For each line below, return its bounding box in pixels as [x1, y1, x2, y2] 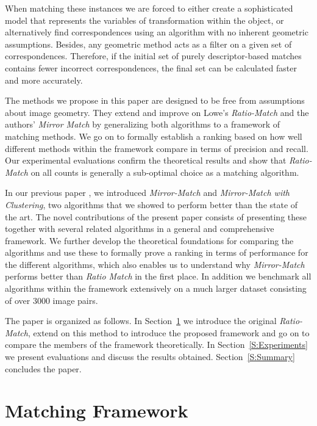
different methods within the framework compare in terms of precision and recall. [5, 142, 308, 154]
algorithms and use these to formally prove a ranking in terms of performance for [5, 246, 308, 259]
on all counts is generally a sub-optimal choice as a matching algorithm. [30, 165, 299, 178]
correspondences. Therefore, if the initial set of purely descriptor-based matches [5, 49, 302, 62]
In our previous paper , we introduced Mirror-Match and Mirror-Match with [5, 186, 290, 199]
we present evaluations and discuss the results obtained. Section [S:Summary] [5, 350, 295, 363]
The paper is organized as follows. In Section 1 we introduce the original [5, 314, 277, 327]
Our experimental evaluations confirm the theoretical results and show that [5, 154, 287, 167]
